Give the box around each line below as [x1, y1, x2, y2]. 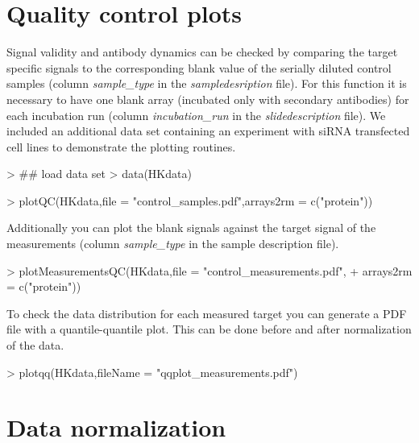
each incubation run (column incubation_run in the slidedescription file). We [6, 106, 386, 123]
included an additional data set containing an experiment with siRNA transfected [6, 122, 410, 139]
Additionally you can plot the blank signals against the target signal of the [6, 219, 376, 236]
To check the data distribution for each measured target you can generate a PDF [6, 304, 407, 321]
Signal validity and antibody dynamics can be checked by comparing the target [6, 43, 398, 60]
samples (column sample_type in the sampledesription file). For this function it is [6, 75, 407, 92]
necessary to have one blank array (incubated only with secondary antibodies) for [6, 90, 409, 107]
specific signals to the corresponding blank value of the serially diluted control [6, 59, 392, 76]
